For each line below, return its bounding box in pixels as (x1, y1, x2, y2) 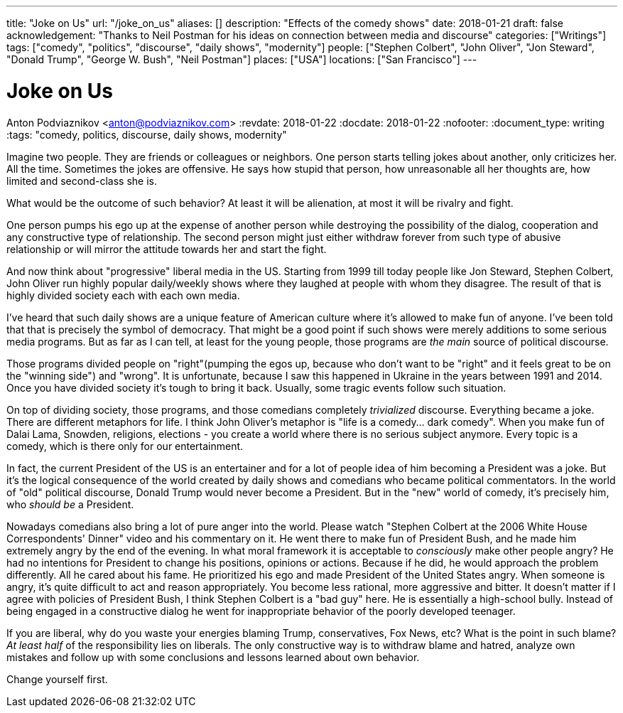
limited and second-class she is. (6, 174, 157, 187)
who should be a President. (6, 498, 134, 510)
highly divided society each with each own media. (6, 289, 240, 301)
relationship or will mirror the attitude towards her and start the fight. (6, 242, 327, 255)
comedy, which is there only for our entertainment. (6, 439, 244, 452)
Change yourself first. (6, 672, 108, 685)
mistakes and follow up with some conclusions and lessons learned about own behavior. (6, 650, 420, 663)
